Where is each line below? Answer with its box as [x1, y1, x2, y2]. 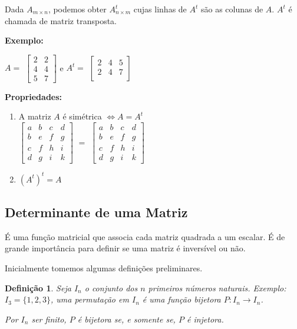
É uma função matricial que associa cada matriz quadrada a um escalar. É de [5, 230, 285, 242]
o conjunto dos [84, 281, 138, 294]
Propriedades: [5, 90, 62, 102]
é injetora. [186, 313, 224, 325]
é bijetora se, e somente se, [77, 313, 176, 325]
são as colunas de [200, 3, 263, 15]
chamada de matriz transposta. [5, 14, 117, 26]
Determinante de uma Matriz [5, 203, 188, 221]
